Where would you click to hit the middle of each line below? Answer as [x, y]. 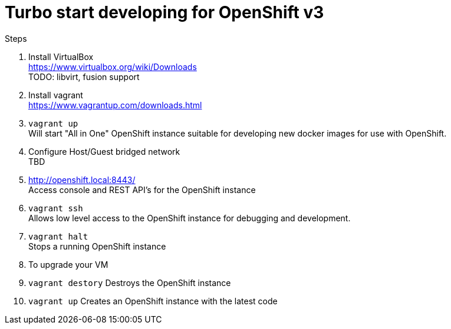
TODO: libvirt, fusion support [84, 77]
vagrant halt [58, 236]
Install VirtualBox [61, 57]
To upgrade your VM [68, 264]
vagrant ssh [56, 208]
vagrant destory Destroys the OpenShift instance [130, 283]
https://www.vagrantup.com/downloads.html [115, 105]
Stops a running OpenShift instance [97, 246]
